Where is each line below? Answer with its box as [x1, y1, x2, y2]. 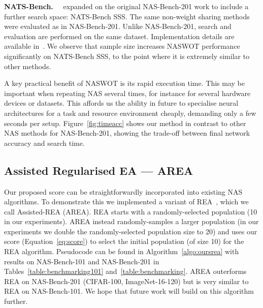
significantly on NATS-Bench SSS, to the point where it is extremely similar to [4, 50, 250, 61]
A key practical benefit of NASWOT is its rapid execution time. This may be [4, 78, 245, 88]
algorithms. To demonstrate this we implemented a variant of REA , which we [4, 196, 249, 207]
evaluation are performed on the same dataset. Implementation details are [4, 30, 235, 41]
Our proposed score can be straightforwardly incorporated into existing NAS [4, 186, 243, 197]
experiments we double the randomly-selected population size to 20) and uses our [4, 226, 257, 236]
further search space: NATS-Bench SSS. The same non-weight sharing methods [4, 11, 250, 21]
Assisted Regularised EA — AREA [4, 162, 193, 178]
